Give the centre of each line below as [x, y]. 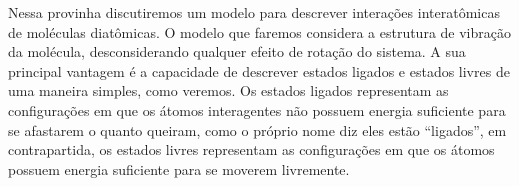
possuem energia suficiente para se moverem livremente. [179, 168]
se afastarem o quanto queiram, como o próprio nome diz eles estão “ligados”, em [257, 129]
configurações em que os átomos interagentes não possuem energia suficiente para [257, 109]
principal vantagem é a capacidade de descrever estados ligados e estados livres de [259, 70]
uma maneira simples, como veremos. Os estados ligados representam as [228, 90]
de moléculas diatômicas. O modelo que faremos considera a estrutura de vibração [259, 31]
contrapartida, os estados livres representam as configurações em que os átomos [251, 149]
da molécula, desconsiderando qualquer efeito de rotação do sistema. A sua [237, 51]
